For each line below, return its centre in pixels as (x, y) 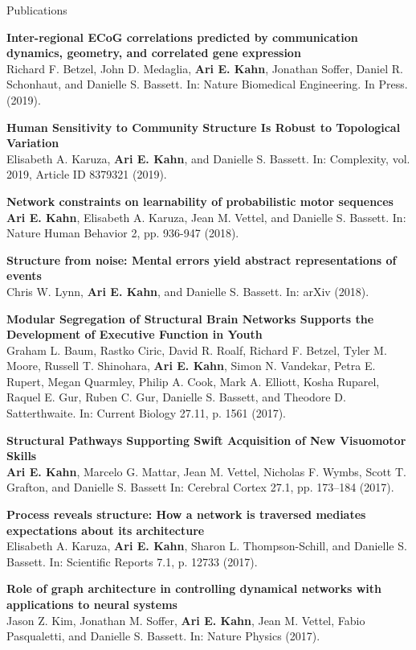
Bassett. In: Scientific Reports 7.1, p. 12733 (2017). (132, 561)
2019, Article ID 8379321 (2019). (87, 174)
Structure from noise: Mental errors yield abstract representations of (202, 259)
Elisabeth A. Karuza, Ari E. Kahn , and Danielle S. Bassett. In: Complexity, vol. (208, 158)
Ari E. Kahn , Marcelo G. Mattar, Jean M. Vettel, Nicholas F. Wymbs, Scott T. (206, 471)
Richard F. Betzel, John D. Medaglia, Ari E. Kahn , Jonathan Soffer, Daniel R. (205, 68)
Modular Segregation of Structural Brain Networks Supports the (190, 318)
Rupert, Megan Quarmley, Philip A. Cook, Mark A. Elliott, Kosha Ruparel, (193, 381)
